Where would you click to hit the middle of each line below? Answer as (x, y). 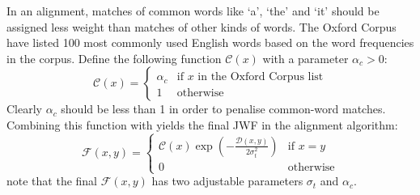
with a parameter (305, 58)
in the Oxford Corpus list (261, 77)
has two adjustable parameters (227, 181)
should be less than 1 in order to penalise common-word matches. (223, 109)
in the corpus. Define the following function (114, 58)
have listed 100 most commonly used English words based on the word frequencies (210, 42)
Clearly (24, 109)
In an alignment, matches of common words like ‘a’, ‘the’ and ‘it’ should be (193, 11)
